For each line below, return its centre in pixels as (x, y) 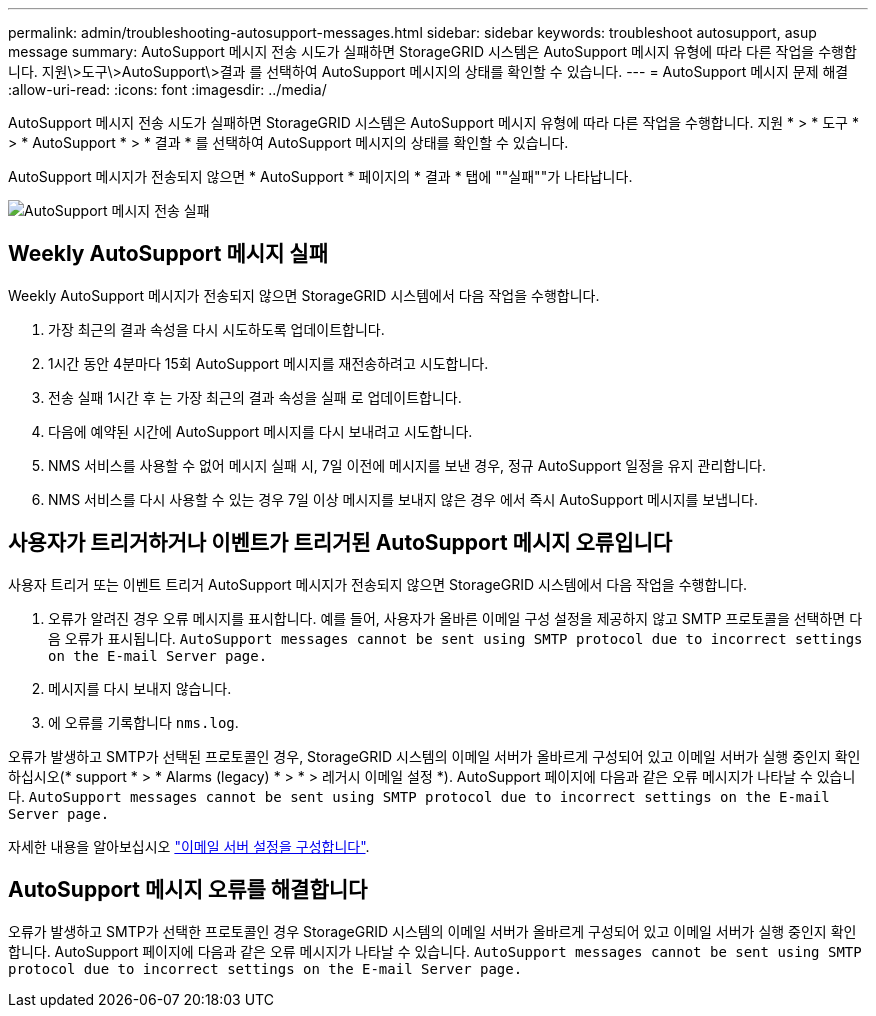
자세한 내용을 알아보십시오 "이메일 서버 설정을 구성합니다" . (189, 846)
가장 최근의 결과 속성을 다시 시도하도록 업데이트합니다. (216, 329)
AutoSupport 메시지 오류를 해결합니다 (188, 890)
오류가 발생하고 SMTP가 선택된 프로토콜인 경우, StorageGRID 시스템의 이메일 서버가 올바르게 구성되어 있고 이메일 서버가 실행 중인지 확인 (434, 756)
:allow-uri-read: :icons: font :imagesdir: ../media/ (167, 89)
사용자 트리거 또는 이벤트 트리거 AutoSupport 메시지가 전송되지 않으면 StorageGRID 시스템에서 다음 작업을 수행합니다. (378, 584)
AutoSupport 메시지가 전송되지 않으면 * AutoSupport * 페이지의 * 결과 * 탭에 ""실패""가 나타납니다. (320, 176)
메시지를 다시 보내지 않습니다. (140, 688)
